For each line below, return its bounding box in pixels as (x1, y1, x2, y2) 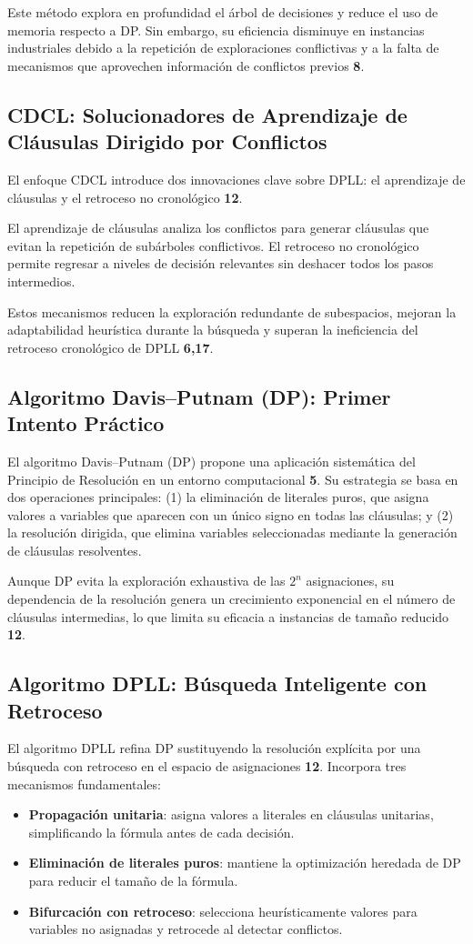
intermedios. (7, 271, 75, 290)
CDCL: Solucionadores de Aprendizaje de (7, 100, 408, 128)
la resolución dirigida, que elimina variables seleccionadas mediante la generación (7, 523, 458, 542)
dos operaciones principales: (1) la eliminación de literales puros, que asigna (7, 487, 429, 507)
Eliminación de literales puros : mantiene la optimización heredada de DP (28, 853, 461, 872)
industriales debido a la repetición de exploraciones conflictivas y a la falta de (7, 38, 439, 57)
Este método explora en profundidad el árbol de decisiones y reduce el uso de (7, 3, 438, 21)
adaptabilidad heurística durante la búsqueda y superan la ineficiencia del (7, 320, 418, 339)
